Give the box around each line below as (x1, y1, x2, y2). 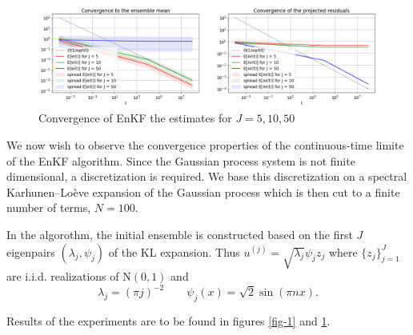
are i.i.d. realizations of (6, 268, 119, 285)
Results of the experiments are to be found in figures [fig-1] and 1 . (6, 313, 331, 329)
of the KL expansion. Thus (108, 243, 240, 260)
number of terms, (6, 199, 91, 216)
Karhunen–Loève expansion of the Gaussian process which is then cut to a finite (6, 183, 400, 200)
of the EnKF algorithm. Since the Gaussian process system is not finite (6, 152, 355, 169)
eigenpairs (6, 243, 55, 260)
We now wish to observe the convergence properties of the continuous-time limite (6, 137, 404, 154)
